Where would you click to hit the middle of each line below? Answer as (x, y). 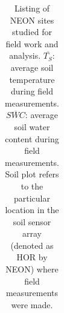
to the (32, 186)
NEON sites (32, 20)
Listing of (32, 8)
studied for (32, 32)
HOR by (32, 257)
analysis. (25, 55)
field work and (32, 43)
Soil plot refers (32, 174)
